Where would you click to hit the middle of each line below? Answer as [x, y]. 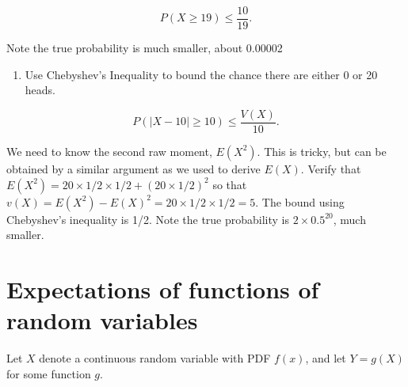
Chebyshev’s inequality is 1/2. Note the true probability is [148, 219]
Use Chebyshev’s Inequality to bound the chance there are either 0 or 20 [201, 74]
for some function [49, 373]
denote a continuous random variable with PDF [155, 358]
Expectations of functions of [163, 288]
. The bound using [300, 201]
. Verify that [331, 168]
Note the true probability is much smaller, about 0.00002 [145, 48]
